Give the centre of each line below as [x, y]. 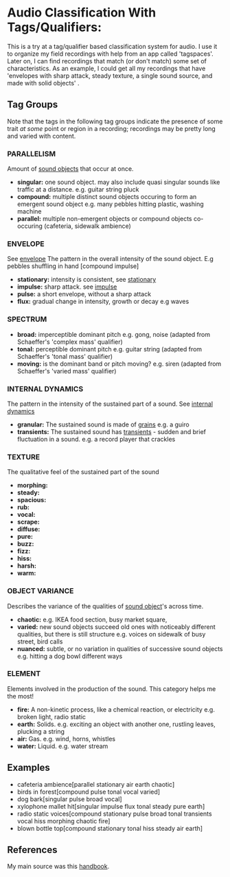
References [32, 850]
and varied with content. [42, 136]
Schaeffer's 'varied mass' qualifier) [67, 371]
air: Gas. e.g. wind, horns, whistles [66, 739]
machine [30, 211]
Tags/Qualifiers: [54, 27]
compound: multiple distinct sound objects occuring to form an [107, 197]
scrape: [28, 522]
